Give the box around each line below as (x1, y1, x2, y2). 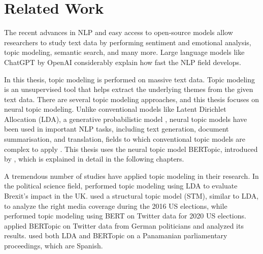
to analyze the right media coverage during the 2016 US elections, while (4, 200, 227, 211)
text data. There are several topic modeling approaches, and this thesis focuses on (4, 93, 259, 104)
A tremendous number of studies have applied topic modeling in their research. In (4, 170, 259, 181)
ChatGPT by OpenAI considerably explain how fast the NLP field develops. (4, 56, 241, 67)
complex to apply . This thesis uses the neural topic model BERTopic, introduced (4, 143, 258, 154)
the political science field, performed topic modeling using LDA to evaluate (4, 180, 238, 191)
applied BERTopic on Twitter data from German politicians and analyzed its (4, 220, 244, 231)
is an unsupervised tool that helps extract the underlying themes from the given (4, 84, 253, 94)
